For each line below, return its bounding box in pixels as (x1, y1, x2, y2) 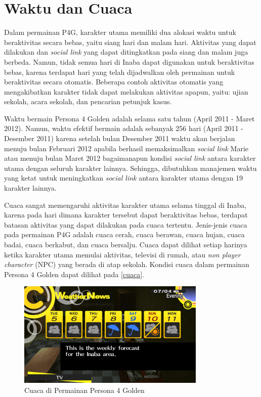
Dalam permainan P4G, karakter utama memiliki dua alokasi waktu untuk (4, 27, 236, 37)
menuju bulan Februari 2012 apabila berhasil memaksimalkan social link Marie (4, 143, 248, 153)
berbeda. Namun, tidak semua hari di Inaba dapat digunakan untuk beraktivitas (4, 56, 254, 67)
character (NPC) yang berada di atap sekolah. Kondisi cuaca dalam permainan (4, 259, 249, 270)
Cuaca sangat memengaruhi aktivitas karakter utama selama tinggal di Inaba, (4, 199, 247, 210)
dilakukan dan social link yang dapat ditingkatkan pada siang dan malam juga (4, 47, 248, 57)
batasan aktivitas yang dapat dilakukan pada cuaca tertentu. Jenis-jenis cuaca (4, 219, 247, 230)
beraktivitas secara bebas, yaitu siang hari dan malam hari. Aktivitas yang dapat (4, 36, 256, 47)
